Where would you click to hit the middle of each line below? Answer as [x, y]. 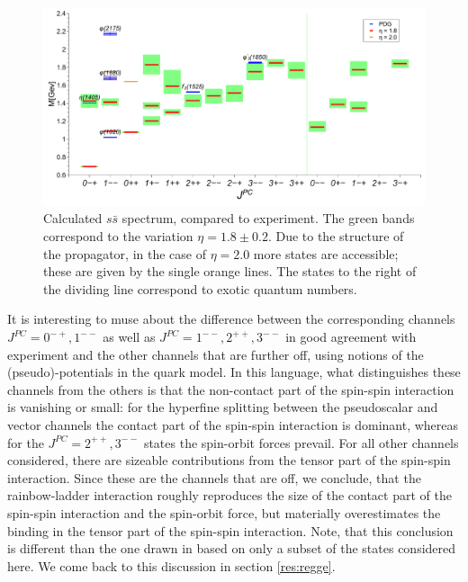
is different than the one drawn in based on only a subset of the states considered [232, 548]
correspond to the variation [118, 236]
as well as [129, 337]
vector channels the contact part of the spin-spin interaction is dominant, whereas [233, 425]
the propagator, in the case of [125, 253]
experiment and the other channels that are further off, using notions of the [216, 354]
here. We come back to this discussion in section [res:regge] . [171, 565]
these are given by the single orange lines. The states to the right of [230, 271]
